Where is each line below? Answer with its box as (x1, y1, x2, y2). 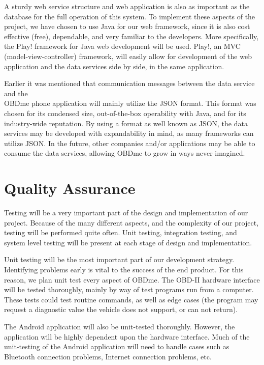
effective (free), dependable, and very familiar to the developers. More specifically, (4, 31, 259, 41)
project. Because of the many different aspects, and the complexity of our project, (4, 217, 259, 228)
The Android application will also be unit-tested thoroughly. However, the (4, 321, 235, 331)
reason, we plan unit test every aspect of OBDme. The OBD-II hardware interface (4, 274, 260, 285)
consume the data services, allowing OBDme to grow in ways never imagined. (4, 148, 245, 158)
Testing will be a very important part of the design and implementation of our (4, 207, 248, 218)
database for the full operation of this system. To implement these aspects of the (4, 11, 255, 21)
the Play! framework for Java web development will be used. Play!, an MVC (4, 41, 241, 51)
